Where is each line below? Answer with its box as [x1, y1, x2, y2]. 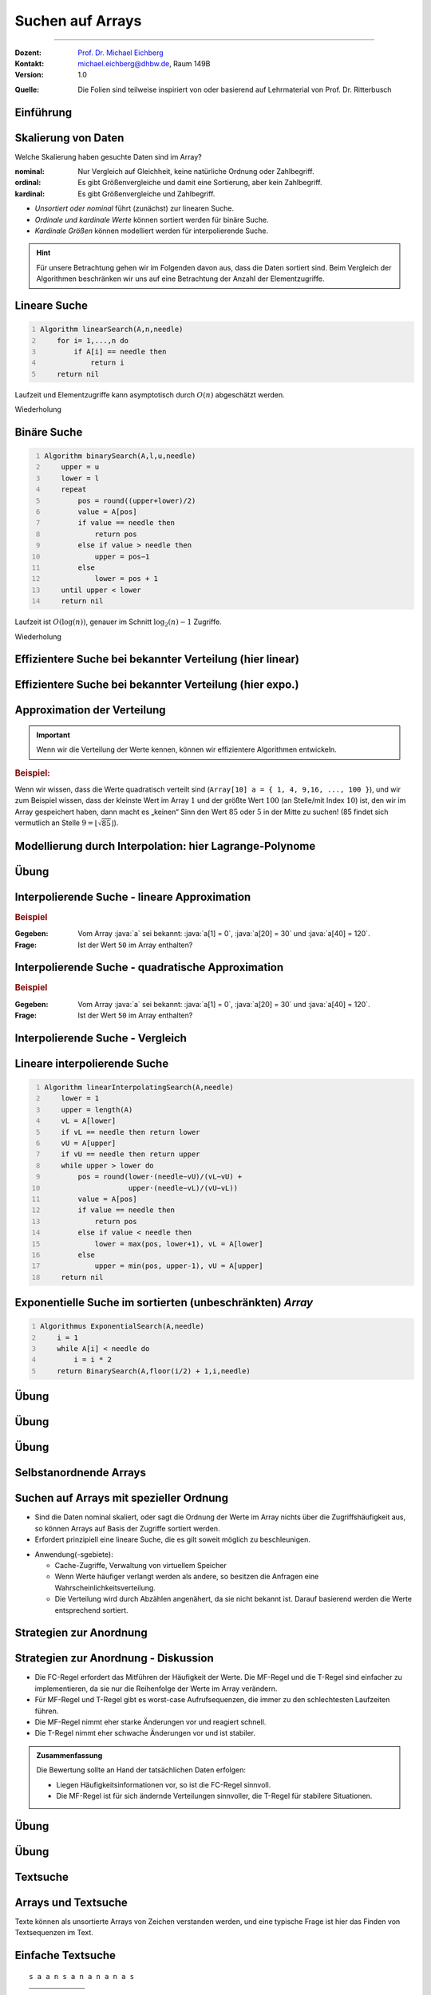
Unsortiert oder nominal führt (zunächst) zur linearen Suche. [34, 203, 235, 213]
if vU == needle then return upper [61, 1150, 200, 1159]
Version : [14, 70, 44, 80]
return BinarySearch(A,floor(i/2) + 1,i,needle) [57, 1366, 251, 1376]
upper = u [61, 463, 100, 472]
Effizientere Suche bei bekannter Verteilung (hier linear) [14, 653, 299, 666]
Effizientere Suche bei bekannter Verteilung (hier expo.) [14, 678, 299, 692]
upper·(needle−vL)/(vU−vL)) [128, 1183, 239, 1192]
